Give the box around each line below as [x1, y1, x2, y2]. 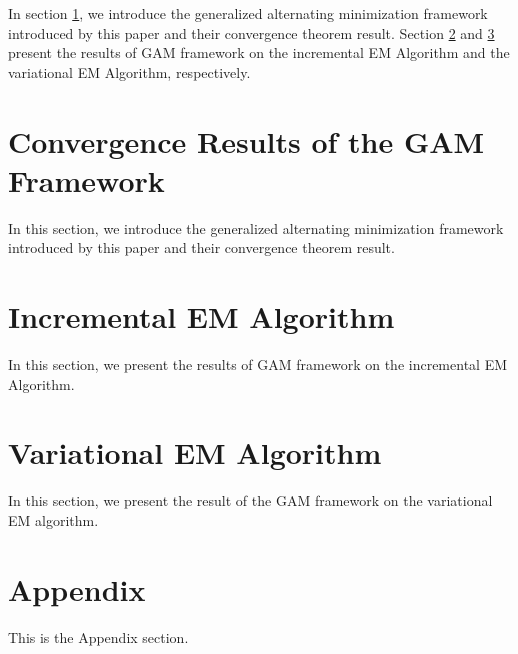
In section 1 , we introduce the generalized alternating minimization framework [8, 3, 488, 23]
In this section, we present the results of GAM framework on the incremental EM [8, 354, 508, 374]
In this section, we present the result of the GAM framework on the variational [8, 490, 493, 511]
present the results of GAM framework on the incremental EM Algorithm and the [8, 42, 510, 63]
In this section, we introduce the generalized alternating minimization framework [8, 217, 504, 238]
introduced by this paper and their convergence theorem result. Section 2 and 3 [8, 22, 495, 43]
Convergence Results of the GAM [8, 120, 485, 161]
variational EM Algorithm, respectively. [8, 61, 251, 82]
